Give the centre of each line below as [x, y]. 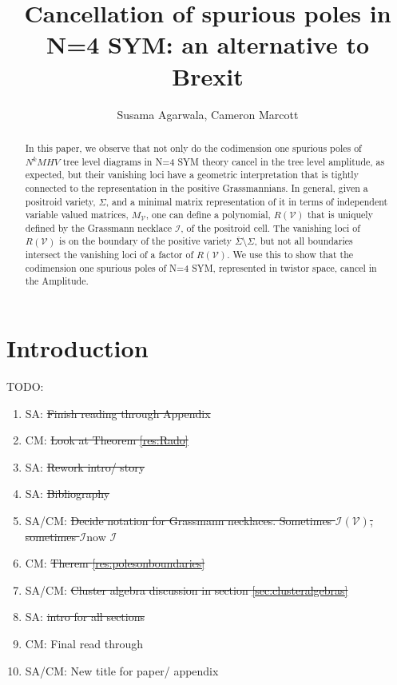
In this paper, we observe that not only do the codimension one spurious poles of [193, 147]
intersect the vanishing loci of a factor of [109, 255]
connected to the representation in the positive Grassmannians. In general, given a [197, 187]
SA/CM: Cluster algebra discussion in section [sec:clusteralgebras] [187, 589]
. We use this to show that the [290, 255]
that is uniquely [340, 215]
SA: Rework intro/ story [85, 466]
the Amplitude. [57, 281]
